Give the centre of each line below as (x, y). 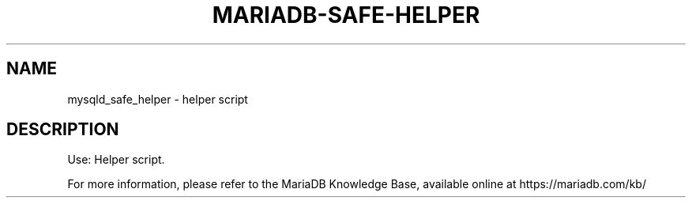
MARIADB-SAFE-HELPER (346, 15)
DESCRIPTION (63, 130)
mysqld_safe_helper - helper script (158, 99)
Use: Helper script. (116, 160)
